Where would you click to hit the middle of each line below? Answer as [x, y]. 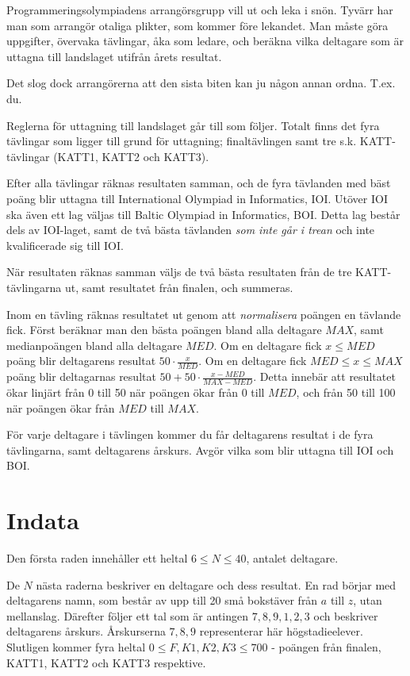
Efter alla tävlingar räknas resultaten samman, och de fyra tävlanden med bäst [199, 183]
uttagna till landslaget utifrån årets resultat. [114, 56]
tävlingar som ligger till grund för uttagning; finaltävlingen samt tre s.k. [182, 141]
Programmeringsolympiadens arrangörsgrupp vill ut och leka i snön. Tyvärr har [200, 10]
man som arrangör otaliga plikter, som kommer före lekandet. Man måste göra [197, 25]
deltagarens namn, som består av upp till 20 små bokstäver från [162, 600]
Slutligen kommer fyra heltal [76, 647]
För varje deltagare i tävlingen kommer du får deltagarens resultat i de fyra [190, 434]
